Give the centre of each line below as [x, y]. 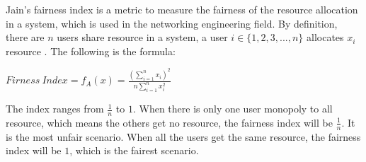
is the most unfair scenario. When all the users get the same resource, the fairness [183, 136]
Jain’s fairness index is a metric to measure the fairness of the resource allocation [182, 9]
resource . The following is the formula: [91, 51]
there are [25, 37]
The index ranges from [55, 109]
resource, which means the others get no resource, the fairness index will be [169, 122]
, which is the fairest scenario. [134, 150]
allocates [325, 37]
